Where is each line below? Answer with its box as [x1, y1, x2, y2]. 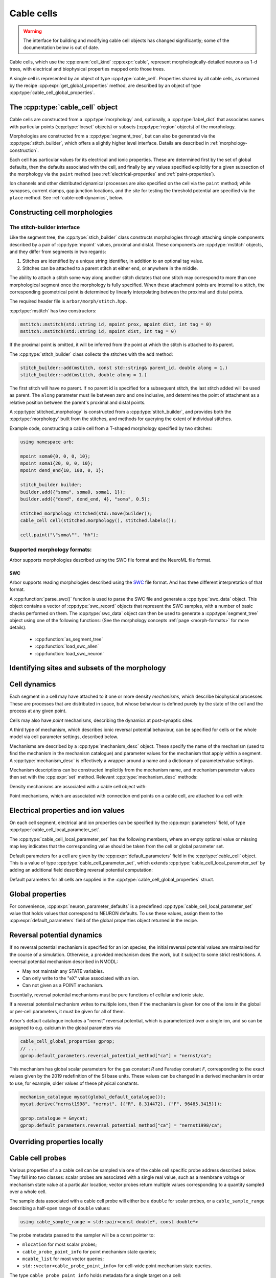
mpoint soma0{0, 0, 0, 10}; [20, 453, 90, 459]
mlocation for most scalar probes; [22, 1241, 97, 1247]
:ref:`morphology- [210, 140, 247, 146]
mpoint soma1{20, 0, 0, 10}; [20, 460, 94, 466]
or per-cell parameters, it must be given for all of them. [9, 1008, 125, 1014]
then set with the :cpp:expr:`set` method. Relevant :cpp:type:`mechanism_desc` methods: [9, 774, 198, 780]
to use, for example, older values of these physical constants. [9, 1080, 139, 1086]
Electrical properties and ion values [9, 806, 125, 815]
